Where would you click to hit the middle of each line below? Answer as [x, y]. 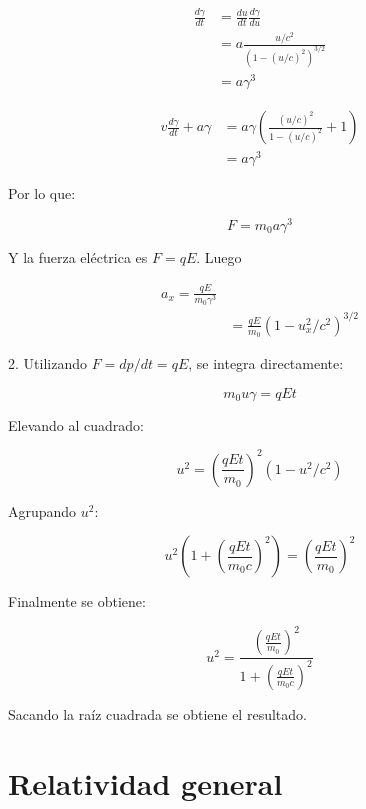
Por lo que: [42, 193]
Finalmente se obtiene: [77, 601]
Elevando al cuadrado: [76, 424]
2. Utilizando [47, 363]
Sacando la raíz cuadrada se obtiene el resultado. [157, 713]
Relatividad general [145, 782]
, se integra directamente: [266, 363]
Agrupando [42, 510]
